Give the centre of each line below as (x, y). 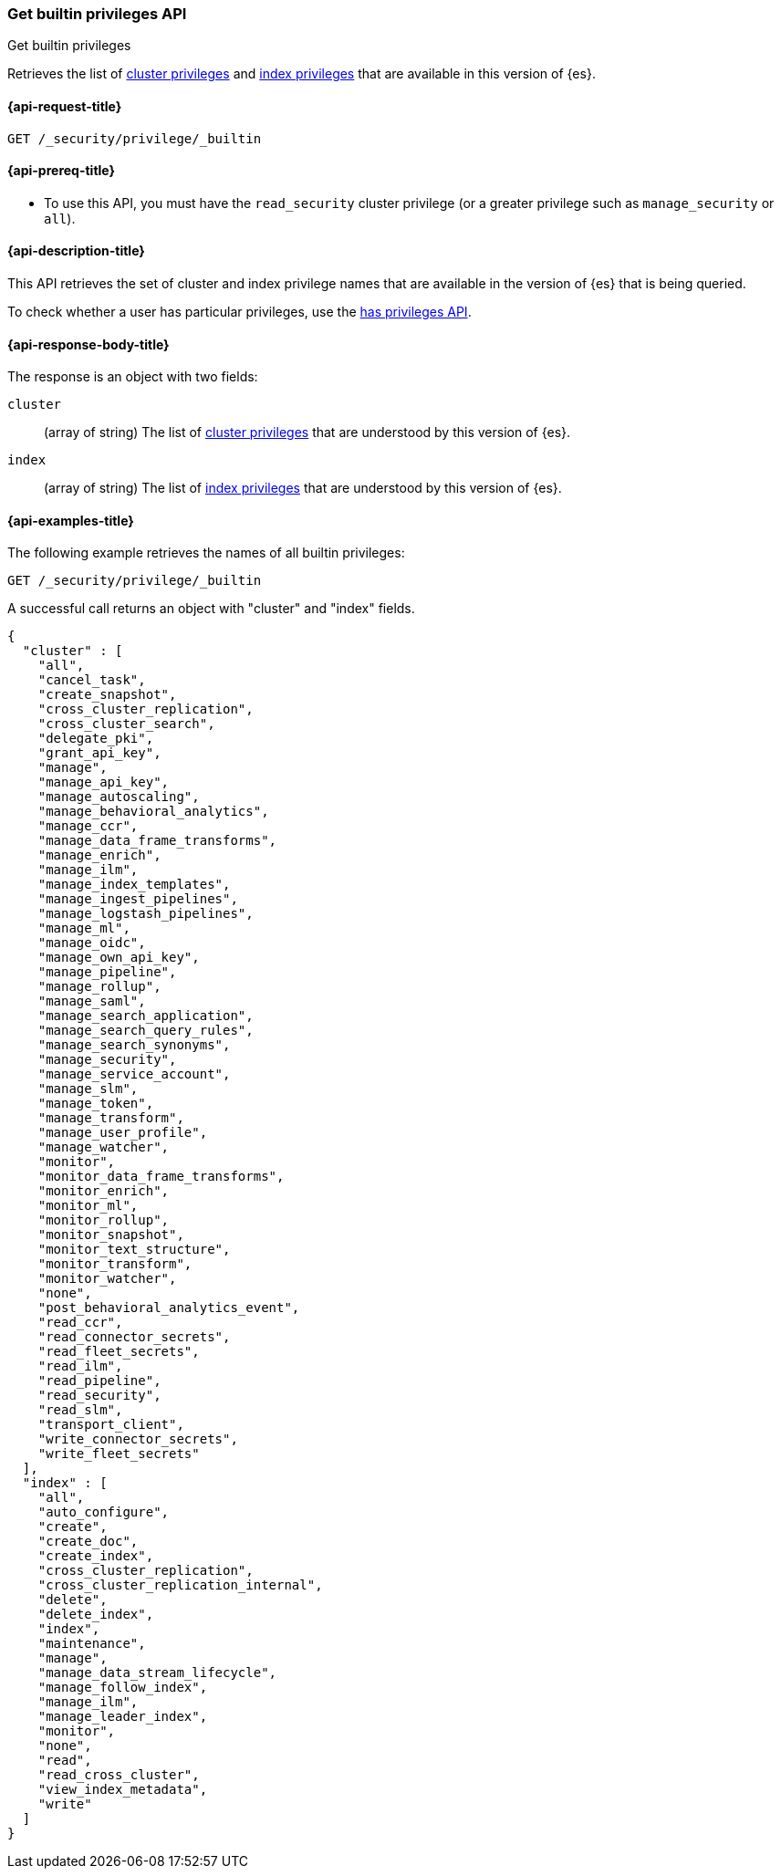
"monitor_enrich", (104, 1191)
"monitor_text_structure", (134, 1250)
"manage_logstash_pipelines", (146, 914)
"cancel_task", (92, 680)
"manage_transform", (111, 1118)
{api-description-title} (76, 251)
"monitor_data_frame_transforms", (161, 1177)
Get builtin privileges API (97, 14)
